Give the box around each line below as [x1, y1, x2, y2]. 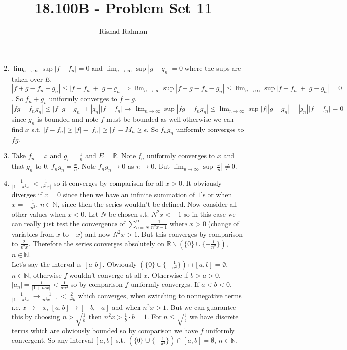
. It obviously [182, 177, 222, 188]
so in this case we [184, 208, 236, 219]
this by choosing [11, 311, 60, 322]
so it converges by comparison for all [54, 177, 163, 188]
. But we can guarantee [166, 302, 236, 312]
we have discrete [189, 311, 239, 322]
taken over [11, 73, 43, 84]
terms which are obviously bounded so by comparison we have [11, 325, 198, 335]
